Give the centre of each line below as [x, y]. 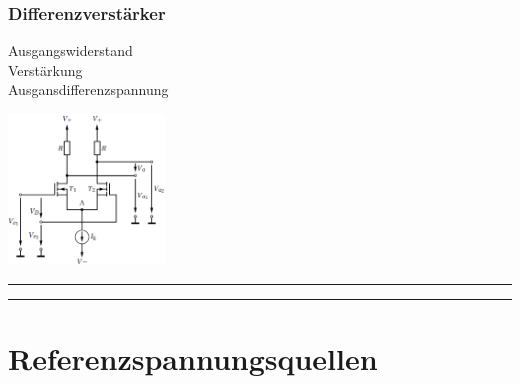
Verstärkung [45, 69]
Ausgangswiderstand [70, 50]
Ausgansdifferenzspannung [88, 89]
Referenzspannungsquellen [193, 357]
